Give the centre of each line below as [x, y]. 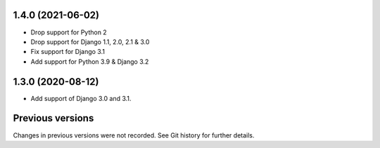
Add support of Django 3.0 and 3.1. [81, 98]
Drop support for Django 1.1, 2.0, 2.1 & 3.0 [90, 41]
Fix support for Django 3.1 [68, 52]
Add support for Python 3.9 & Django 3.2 [90, 61]
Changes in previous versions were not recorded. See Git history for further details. [134, 135]
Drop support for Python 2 [69, 32]
